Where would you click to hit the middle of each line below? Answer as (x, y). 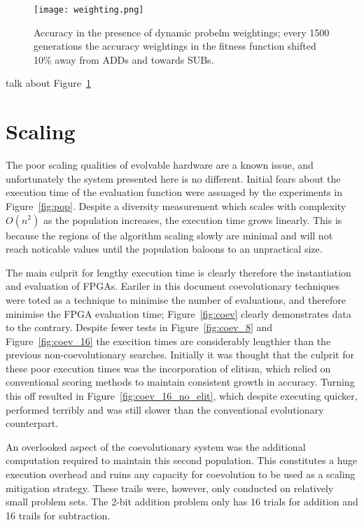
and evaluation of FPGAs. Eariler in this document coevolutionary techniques (173, 286)
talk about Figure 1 (48, 83)
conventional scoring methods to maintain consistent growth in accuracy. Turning (180, 382)
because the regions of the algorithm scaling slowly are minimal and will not (169, 235)
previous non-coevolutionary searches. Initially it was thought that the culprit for (180, 355)
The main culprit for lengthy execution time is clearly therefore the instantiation (178, 272)
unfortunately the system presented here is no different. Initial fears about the (173, 178)
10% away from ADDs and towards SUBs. (124, 59)
